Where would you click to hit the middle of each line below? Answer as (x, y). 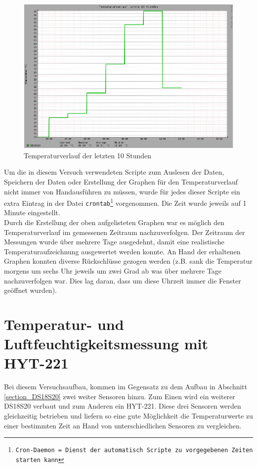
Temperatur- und (64, 324)
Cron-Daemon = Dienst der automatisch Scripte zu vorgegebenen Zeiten (134, 450)
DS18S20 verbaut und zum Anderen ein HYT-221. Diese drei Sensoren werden (123, 406)
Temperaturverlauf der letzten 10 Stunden (88, 155)
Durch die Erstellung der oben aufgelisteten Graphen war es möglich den (114, 222)
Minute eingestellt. (32, 212)
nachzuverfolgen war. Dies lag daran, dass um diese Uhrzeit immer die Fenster (123, 280)
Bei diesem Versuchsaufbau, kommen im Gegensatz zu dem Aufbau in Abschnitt (126, 387)
